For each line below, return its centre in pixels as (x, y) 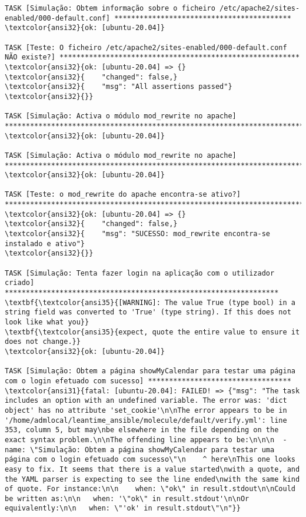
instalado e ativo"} (45, 243)
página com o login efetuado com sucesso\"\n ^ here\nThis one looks (150, 460)
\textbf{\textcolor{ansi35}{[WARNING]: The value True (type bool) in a (150, 302)
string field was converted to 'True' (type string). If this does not (148, 312)
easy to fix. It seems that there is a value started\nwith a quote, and (152, 469)
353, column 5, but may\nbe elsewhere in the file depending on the (142, 430)
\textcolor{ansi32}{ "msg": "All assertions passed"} (119, 87)
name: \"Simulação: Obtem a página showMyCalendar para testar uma (140, 450)
